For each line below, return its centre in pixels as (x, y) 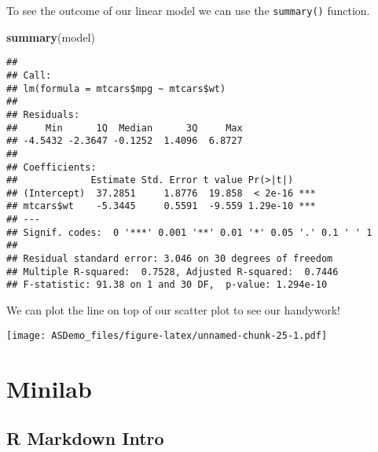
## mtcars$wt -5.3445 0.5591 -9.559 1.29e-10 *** (161, 206)
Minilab (49, 388)
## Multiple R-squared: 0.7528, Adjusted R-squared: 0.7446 (172, 272)
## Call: (29, 75)
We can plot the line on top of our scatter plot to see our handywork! (173, 310)
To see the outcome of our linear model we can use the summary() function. (188, 10)
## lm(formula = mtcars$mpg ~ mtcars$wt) (116, 88)
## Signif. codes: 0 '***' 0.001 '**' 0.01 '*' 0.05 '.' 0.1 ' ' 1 (189, 232)
